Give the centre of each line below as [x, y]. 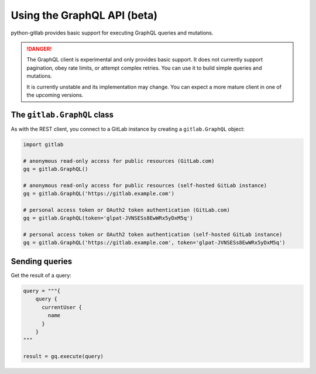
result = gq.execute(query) [63, 356]
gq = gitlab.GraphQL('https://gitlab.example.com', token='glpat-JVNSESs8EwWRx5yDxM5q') [154, 243]
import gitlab [43, 144]
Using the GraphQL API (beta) [84, 15]
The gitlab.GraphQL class [62, 114]
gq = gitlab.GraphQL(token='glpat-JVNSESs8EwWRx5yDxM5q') [108, 218]
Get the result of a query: [41, 275]
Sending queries [42, 261]
